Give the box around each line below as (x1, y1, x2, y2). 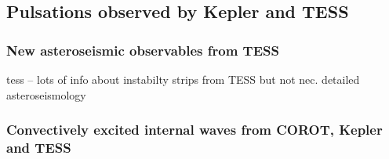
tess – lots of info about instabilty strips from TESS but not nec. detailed (6, 71, 360, 87)
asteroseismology (6, 86, 86, 103)
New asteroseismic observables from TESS (6, 40, 279, 60)
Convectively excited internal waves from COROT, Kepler (6, 120, 383, 139)
